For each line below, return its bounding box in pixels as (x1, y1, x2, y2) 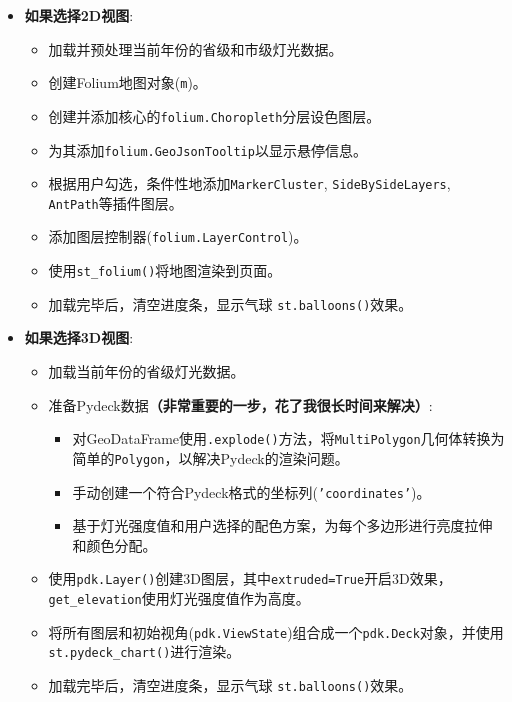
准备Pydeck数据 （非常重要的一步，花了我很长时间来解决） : (48, 394, 433, 415)
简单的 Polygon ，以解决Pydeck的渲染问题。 (72, 447, 349, 468)
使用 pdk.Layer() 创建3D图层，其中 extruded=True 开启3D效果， (48, 568, 452, 589)
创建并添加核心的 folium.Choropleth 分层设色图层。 (48, 105, 381, 126)
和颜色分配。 (72, 534, 157, 555)
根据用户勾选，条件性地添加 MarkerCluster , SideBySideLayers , (48, 173, 451, 194)
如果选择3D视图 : (24, 327, 134, 348)
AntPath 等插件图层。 (48, 192, 183, 213)
